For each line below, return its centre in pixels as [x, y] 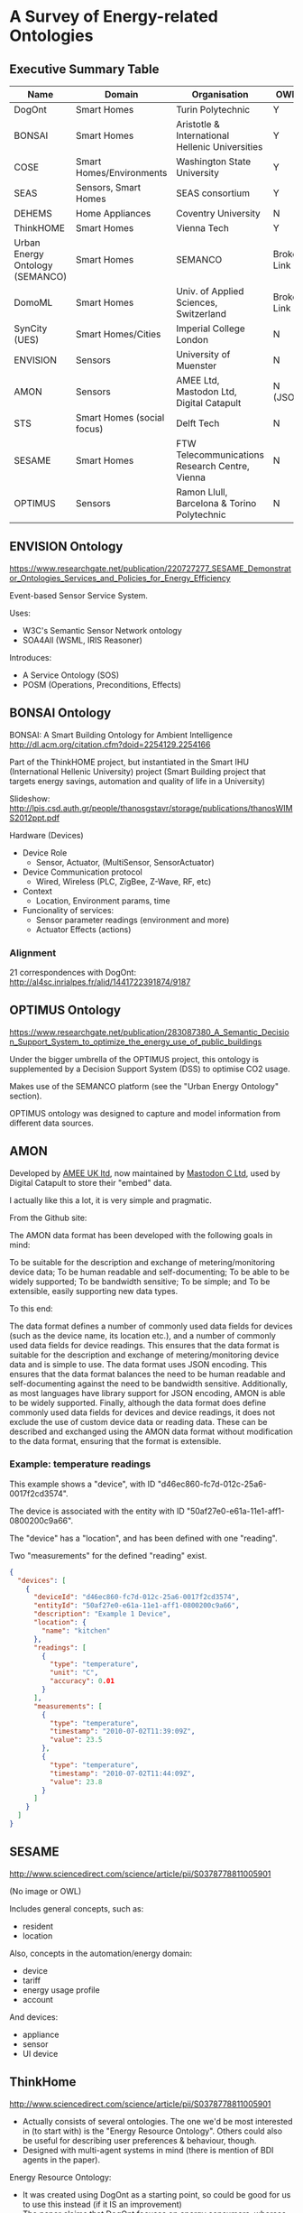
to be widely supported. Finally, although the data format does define [138, 1403]
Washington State [213, 162]
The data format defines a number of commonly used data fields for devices [151, 1326]
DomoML [33, 302]
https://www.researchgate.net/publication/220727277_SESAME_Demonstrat [150, 568]
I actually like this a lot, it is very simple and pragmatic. [110, 1200]
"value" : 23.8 [76, 1782]
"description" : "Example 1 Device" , [102, 1614]
